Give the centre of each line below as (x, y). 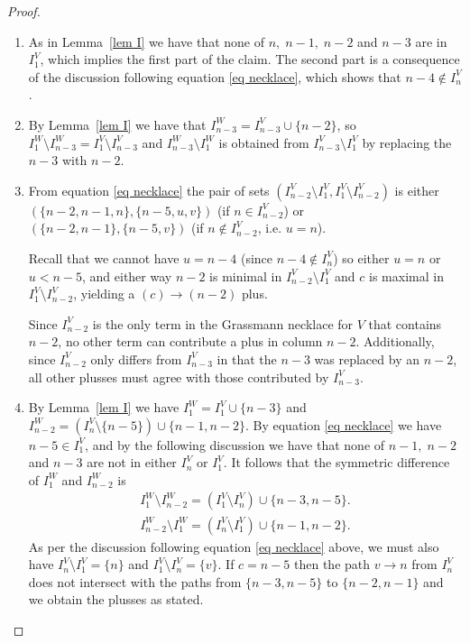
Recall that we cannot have (104, 257)
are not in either (132, 462)
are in (431, 41)
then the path (332, 564)
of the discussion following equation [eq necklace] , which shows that (215, 76)
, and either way (127, 276)
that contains (405, 323)
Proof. (24, 11)
